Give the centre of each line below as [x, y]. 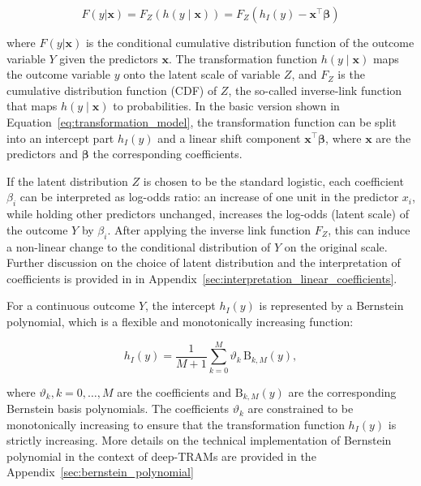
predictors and [43, 154]
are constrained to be [301, 409]
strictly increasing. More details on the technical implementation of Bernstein [199, 440]
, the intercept [180, 305]
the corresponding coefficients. [168, 154]
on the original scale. [336, 246]
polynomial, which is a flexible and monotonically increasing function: [180, 321]
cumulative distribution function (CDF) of [112, 90]
